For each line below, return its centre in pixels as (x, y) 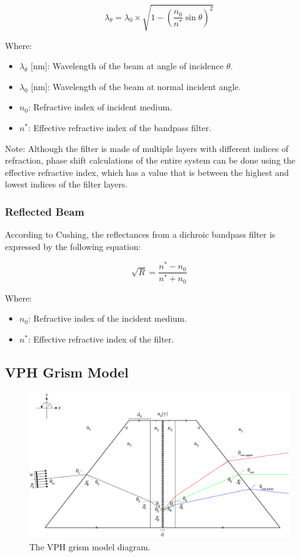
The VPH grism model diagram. (90, 546)
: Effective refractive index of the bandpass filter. (120, 127)
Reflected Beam (45, 211)
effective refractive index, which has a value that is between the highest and (147, 172)
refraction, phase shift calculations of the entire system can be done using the (150, 160)
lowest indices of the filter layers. (66, 184)
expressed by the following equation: (73, 246)
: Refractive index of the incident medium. (107, 318)
